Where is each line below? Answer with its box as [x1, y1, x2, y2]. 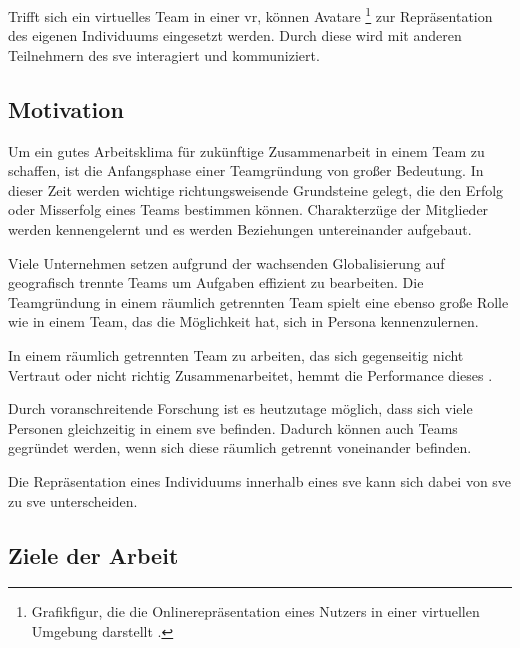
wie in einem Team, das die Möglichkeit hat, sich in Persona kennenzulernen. [8, 311, 479, 332]
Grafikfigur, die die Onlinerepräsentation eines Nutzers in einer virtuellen [31, 601, 480, 622]
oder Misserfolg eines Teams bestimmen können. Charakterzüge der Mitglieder [8, 199, 489, 220]
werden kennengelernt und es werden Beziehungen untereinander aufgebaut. [8, 219, 472, 240]
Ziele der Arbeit [8, 539, 179, 570]
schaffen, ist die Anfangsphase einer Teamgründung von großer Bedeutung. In [8, 160, 484, 181]
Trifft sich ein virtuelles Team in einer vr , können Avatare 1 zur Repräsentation [8, 3, 493, 26]
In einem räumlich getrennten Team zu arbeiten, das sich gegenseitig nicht [8, 344, 464, 365]
